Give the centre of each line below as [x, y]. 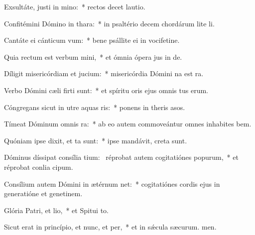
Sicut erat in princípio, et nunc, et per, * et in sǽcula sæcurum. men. [110, 227]
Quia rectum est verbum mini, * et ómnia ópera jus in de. [93, 57]
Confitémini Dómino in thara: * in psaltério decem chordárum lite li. [109, 23]
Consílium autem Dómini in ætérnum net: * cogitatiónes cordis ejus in [112, 183]
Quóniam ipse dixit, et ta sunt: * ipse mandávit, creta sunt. [96, 140]
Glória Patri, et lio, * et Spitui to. [57, 210]
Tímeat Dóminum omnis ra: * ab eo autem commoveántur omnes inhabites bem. [128, 124]
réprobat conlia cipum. [39, 167]
